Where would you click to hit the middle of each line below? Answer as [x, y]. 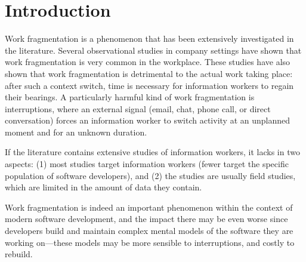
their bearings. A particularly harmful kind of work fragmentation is [130, 97]
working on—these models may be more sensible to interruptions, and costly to [150, 242]
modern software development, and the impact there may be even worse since [146, 219]
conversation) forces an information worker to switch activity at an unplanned [148, 120]
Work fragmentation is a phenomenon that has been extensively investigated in [149, 38]
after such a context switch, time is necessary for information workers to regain [149, 85]
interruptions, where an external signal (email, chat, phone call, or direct [138, 108]
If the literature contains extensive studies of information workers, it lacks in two [152, 152]
